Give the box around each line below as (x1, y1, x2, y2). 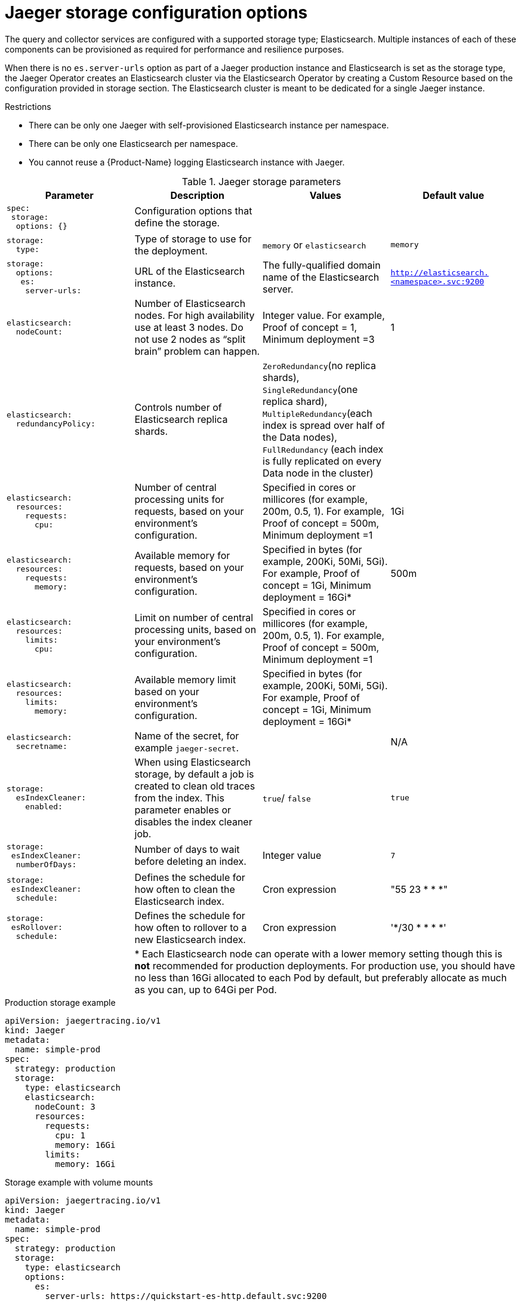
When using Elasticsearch (134, 756, 251, 768)
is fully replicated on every (263, 455, 381, 467)
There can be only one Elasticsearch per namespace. (29, 138, 238, 149)
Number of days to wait (134, 843, 240, 856)
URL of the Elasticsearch (134, 265, 245, 277)
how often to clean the (134, 883, 235, 895)
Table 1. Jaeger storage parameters (181, 175, 341, 188)
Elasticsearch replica (134, 413, 228, 425)
